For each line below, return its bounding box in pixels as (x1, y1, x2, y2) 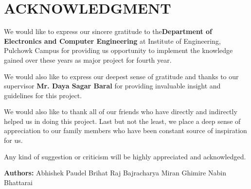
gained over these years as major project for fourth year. (4, 54, 172, 65)
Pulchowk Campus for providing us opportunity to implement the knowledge (4, 45, 233, 55)
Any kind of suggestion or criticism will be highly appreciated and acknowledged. (4, 151, 246, 161)
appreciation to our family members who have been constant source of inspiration (4, 125, 247, 136)
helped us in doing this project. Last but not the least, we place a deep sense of (4, 116, 241, 126)
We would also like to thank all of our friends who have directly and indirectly (4, 106, 237, 117)
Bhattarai (4, 177, 33, 187)
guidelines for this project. (4, 90, 82, 100)
